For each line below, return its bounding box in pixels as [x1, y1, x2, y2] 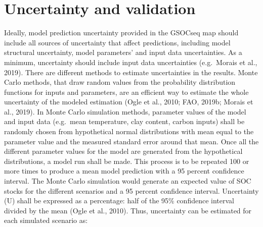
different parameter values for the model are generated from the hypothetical [4, 146, 243, 156]
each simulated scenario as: [4, 215, 88, 225]
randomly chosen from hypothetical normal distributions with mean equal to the [4, 126, 254, 137]
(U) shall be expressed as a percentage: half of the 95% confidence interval [4, 195, 234, 206]
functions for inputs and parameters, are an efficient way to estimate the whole [4, 86, 249, 97]
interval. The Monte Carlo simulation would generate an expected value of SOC [4, 176, 251, 186]
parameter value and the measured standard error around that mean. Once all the [4, 136, 259, 146]
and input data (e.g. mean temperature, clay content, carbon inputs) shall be [4, 116, 245, 127]
